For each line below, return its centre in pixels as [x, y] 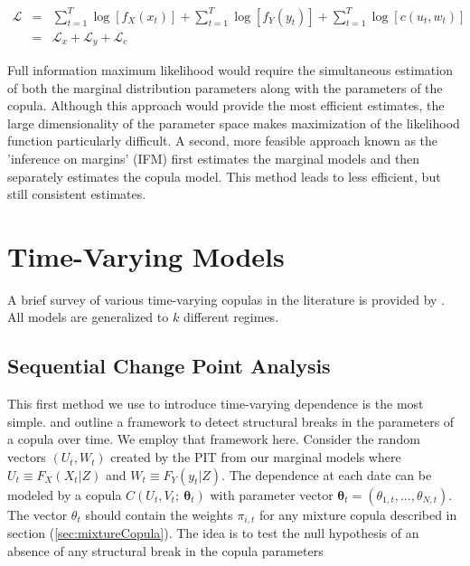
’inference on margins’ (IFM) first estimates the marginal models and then [214, 158]
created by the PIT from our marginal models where [256, 457]
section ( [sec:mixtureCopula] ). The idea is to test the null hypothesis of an [213, 533]
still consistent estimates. [77, 194]
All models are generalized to [88, 317]
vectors [27, 457]
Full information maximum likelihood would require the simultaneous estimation [230, 70]
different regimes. [231, 317]
